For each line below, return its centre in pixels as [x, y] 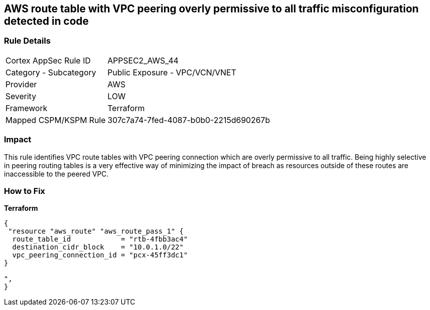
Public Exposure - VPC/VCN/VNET [172, 72]
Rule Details [27, 41]
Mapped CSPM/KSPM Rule [56, 120]
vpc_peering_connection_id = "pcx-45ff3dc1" [100, 255]
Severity [21, 96]
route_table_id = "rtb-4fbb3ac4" [100, 239]
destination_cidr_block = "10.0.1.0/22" [98, 247]
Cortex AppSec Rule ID [48, 60]
